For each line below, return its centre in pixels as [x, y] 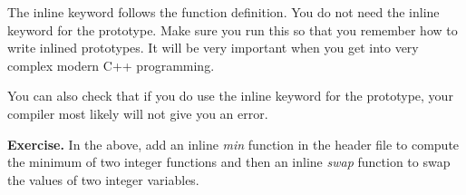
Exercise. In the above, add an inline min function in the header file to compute [233, 144]
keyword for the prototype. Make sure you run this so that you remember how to [233, 29]
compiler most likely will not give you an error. [138, 113]
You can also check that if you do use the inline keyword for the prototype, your [230, 96]
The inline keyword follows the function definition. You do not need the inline [223, 12]
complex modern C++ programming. [111, 65]
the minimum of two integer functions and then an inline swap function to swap [229, 162]
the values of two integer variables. [103, 179]
